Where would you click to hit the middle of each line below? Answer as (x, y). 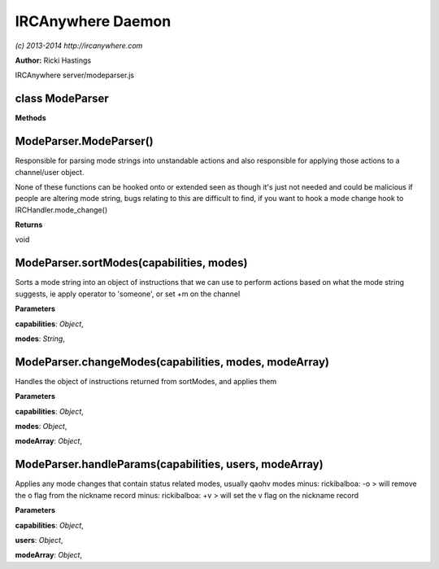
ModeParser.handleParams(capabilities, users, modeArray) (170, 464)
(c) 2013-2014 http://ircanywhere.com (79, 46)
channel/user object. (50, 172)
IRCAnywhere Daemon (93, 21)
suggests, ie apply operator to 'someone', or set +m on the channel (128, 294)
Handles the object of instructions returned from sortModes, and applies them (146, 381)
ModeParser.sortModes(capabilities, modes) (131, 263)
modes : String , (40, 339)
